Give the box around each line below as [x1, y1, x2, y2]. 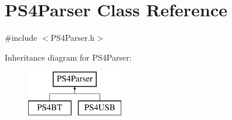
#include [5, 31, 37, 44]
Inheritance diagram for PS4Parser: [5, 51, 132, 63]
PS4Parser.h [50, 31, 95, 44]
